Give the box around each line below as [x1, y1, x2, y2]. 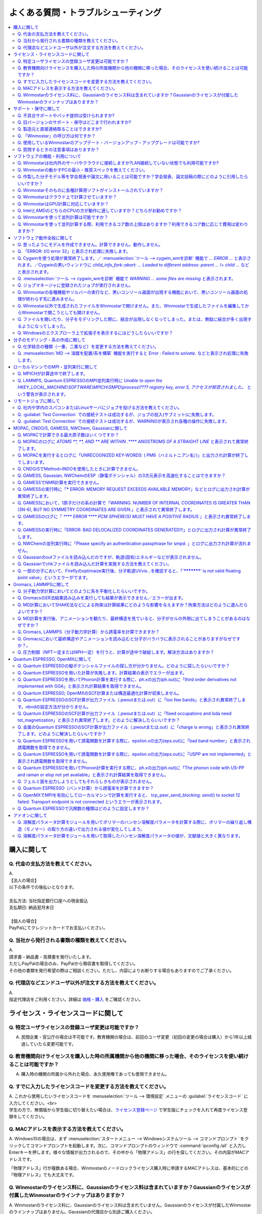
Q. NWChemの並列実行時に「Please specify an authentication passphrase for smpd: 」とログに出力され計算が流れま [17, 540, 251, 546]
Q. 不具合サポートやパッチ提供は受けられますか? [17, 112, 115, 118]
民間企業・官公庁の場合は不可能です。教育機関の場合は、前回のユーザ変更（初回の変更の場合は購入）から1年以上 [21, 1034, 248, 1040]
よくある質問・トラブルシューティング [9, 7, 162, 18]
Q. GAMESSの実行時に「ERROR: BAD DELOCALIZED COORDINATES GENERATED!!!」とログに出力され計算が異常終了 [17, 527, 251, 533]
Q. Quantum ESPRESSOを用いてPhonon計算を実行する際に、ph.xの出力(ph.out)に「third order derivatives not [17, 676, 237, 682]
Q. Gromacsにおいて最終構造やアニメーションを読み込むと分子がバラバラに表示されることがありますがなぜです [17, 636, 241, 641]
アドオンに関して [13, 812, 48, 818]
